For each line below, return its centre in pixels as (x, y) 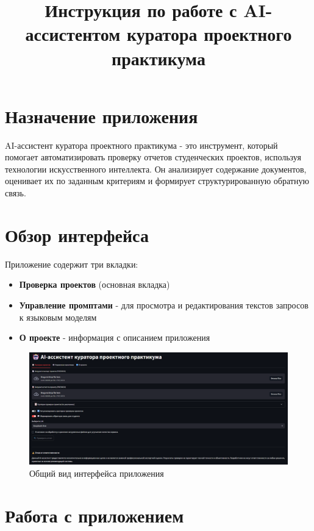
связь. (16, 193)
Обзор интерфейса (77, 234)
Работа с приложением (95, 515)
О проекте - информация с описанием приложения (115, 337)
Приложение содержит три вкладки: (72, 264)
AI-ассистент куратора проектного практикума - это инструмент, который (141, 145)
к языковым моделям (58, 317)
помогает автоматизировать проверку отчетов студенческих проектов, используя (153, 157)
